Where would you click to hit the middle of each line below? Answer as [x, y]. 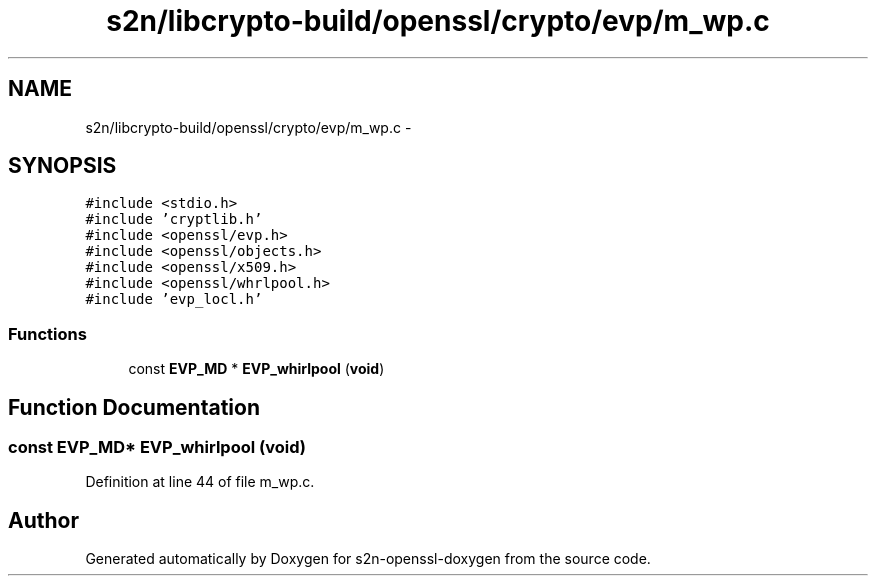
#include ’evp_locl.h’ [174, 299]
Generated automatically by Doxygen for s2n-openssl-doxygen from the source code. [368, 559]
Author [43, 520]
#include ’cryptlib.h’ [174, 219]
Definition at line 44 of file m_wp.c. [200, 482]
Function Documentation [134, 407]
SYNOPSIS [62, 166]
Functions [47, 333]
